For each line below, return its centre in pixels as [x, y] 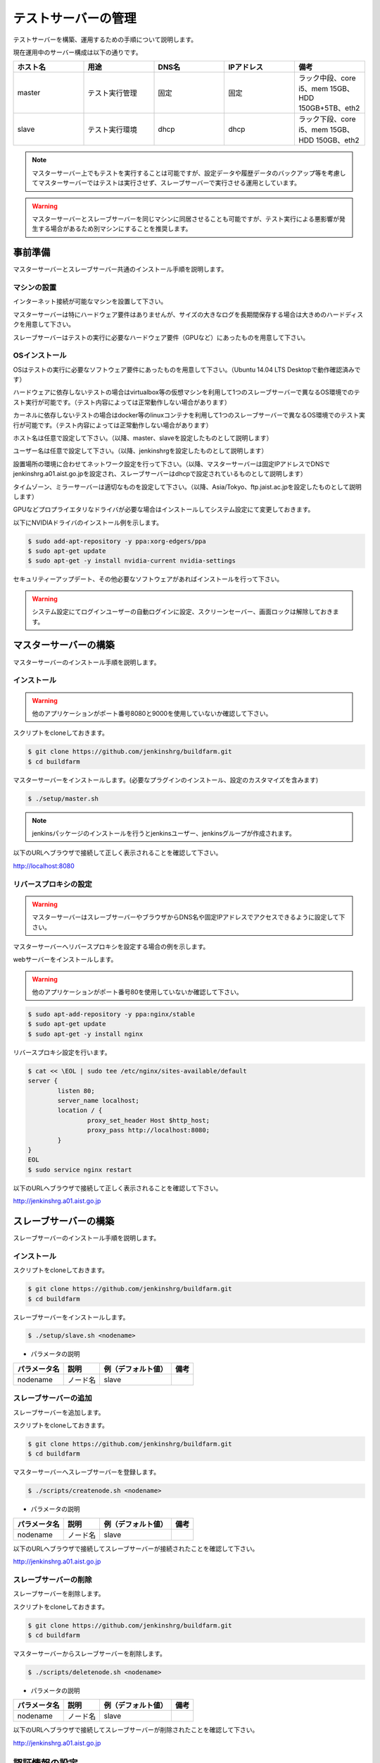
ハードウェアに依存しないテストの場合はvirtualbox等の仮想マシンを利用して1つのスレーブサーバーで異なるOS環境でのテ [186, 392]
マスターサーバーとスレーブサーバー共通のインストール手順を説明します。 [120, 269]
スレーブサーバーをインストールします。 [71, 1317]
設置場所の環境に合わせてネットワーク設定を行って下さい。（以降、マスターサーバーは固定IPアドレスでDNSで [172, 464]
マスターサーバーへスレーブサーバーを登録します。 [87, 1472]
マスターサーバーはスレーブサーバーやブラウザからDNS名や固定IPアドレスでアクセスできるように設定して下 [189, 917]
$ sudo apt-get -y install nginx [85, 1034]
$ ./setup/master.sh [63, 798]
